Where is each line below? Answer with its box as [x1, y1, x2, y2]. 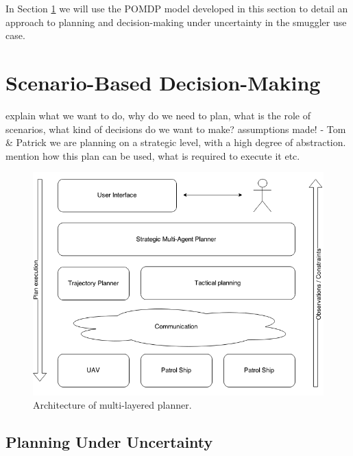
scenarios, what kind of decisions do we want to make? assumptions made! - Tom [5, 121, 346, 136]
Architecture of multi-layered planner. [33, 398, 192, 412]
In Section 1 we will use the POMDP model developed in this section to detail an [5, 1, 348, 15]
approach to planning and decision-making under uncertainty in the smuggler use [5, 14, 347, 29]
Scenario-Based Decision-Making [5, 68, 321, 96]
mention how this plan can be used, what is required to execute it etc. [5, 148, 300, 163]
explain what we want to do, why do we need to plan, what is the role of [5, 108, 311, 122]
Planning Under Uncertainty [5, 431, 213, 453]
